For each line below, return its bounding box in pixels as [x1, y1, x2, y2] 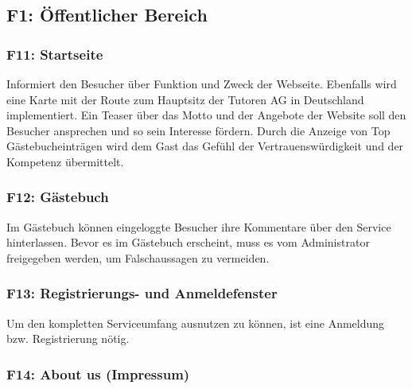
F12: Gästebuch [6, 187, 109, 207]
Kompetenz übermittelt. [6, 153, 124, 169]
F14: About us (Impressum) [6, 364, 190, 383]
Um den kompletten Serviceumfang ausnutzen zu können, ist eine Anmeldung [6, 314, 385, 331]
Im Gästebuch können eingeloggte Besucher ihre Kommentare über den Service [6, 218, 391, 235]
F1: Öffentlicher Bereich [6, 2, 208, 27]
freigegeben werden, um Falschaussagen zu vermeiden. [6, 249, 270, 266]
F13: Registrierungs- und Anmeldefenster [6, 283, 278, 303]
